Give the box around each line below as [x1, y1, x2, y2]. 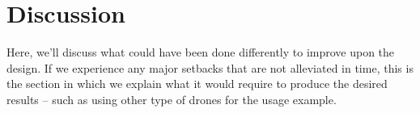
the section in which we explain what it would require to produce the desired [6, 75, 388, 92]
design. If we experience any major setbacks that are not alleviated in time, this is [6, 59, 414, 76]
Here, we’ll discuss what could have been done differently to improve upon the [6, 44, 395, 61]
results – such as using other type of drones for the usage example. [6, 90, 337, 107]
